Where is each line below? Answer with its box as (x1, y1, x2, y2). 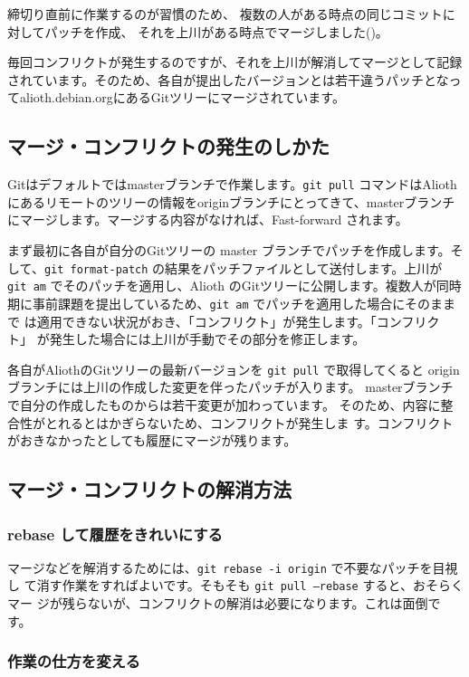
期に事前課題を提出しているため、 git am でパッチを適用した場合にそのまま (7, 293, 455, 312)
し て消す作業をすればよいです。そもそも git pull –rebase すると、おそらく (7, 576, 464, 595)
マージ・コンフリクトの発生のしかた (7, 132, 330, 160)
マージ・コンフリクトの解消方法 (7, 475, 292, 503)
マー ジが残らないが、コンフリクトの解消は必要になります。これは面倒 (7, 594, 428, 613)
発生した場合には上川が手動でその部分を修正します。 (49, 329, 366, 348)
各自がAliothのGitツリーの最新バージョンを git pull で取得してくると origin (7, 359, 460, 378)
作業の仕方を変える (7, 650, 140, 672)
